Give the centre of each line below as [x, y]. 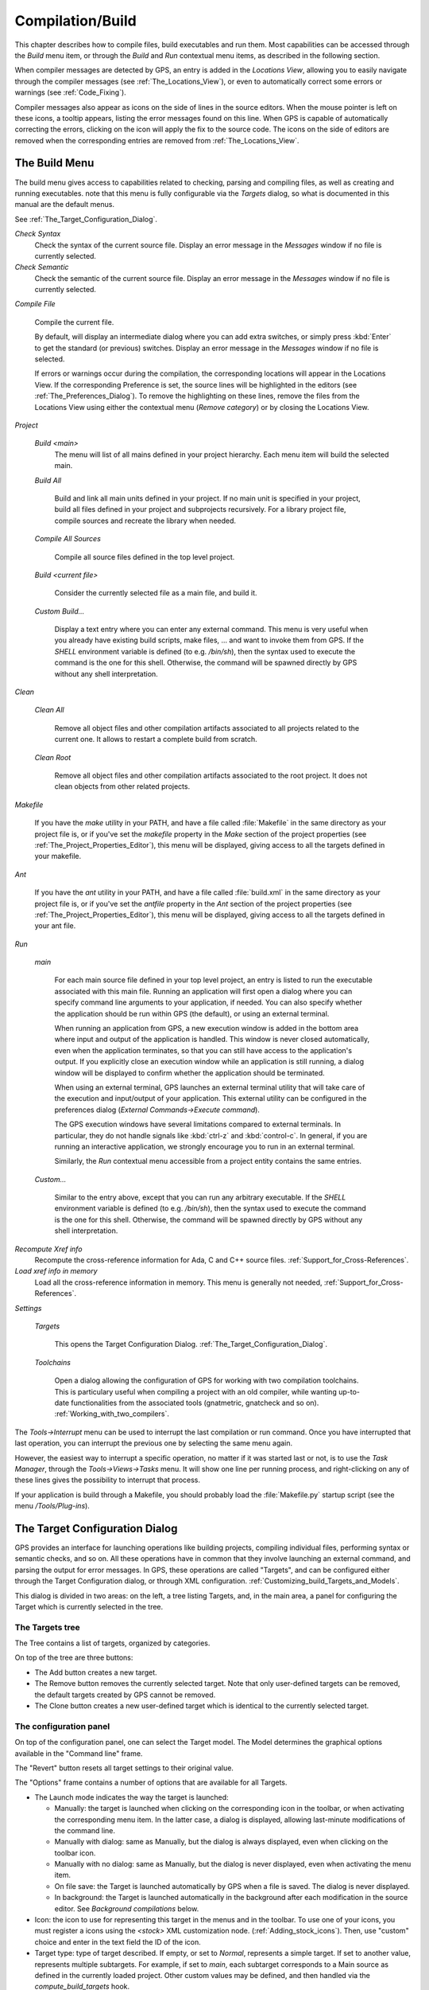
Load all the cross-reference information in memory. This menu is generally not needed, [178, 1282]
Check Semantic [42, 267]
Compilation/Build [75, 21]
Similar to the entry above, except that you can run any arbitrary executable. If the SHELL [200, 1197]
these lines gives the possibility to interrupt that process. [107, 1480]
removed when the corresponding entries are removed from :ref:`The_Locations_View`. [157, 140]
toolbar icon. [75, 1853]
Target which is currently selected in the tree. [89, 1606]
